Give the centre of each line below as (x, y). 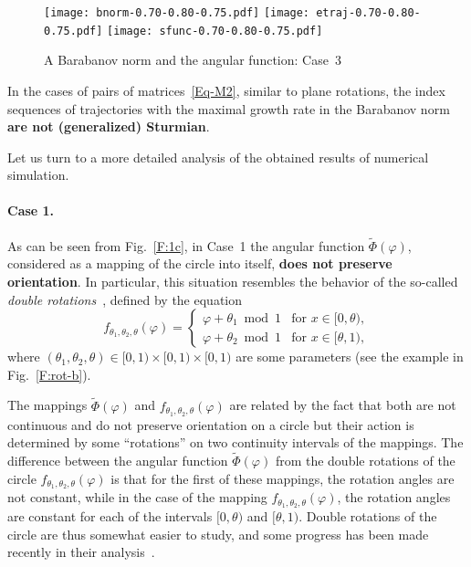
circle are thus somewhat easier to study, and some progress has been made (218, 534)
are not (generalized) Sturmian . (109, 126)
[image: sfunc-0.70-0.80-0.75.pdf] (215, 31)
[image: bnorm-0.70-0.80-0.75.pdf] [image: (177, 13)
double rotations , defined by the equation (125, 299)
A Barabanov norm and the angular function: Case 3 (193, 60)
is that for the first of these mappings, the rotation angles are (283, 478)
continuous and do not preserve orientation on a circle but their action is (211, 424)
